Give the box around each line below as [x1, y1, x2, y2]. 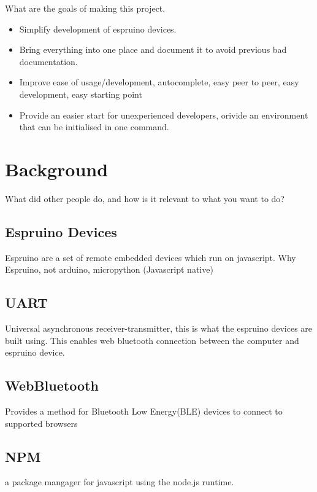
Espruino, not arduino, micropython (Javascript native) [5, 263, 213, 276]
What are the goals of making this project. [5, 2, 166, 14]
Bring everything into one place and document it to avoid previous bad [19, 43, 287, 56]
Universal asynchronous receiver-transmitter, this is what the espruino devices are [5, 322, 313, 335]
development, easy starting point [19, 87, 142, 100]
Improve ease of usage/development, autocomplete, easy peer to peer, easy [19, 76, 299, 88]
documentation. [19, 55, 78, 68]
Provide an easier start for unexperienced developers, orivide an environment [19, 108, 308, 121]
